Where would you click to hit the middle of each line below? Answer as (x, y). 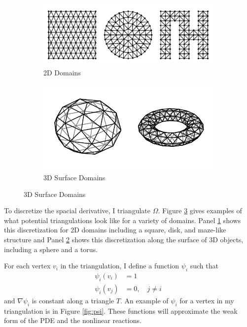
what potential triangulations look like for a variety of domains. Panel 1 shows (123, 220)
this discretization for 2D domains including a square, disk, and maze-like (115, 230)
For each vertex (27, 266)
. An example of (144, 300)
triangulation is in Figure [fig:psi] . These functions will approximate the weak (121, 311)
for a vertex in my (207, 300)
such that (204, 266)
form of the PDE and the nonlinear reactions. (73, 320)
